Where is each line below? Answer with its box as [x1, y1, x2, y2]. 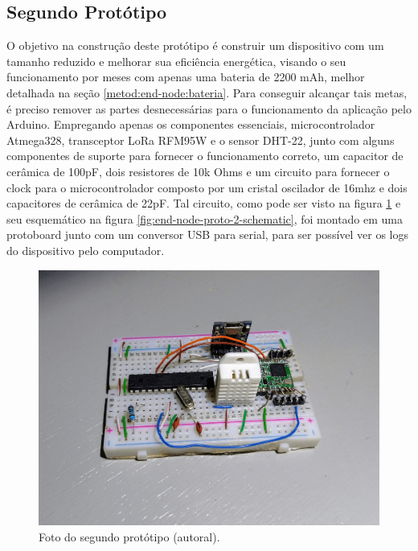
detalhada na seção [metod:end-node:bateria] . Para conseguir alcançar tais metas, [6, 84, 408, 101]
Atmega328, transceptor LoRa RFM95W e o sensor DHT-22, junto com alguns [6, 131, 395, 148]
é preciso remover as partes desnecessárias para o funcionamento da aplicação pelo [6, 100, 412, 117]
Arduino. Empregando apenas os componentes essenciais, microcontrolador [6, 116, 375, 133]
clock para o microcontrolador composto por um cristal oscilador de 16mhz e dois [6, 179, 408, 195]
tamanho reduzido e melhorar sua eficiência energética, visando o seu [6, 52, 346, 69]
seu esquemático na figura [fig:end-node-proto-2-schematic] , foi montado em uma [6, 210, 404, 227]
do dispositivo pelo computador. [6, 241, 165, 258]
